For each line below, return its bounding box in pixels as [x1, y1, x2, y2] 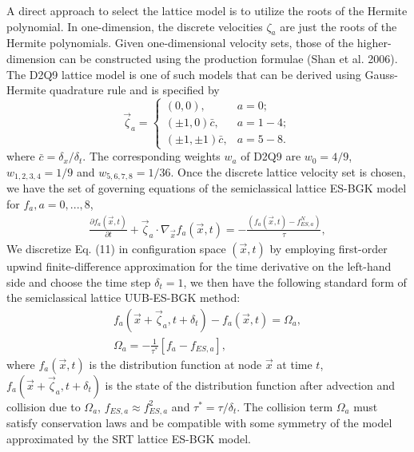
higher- [356, 34, 392, 51]
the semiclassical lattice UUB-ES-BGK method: [6, 289, 241, 306]
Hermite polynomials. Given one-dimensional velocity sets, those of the [6, 34, 354, 51]
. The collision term [237, 398, 333, 414]
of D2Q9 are [241, 148, 301, 165]
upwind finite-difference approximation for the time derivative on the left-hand [6, 257, 392, 274]
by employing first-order [269, 240, 388, 256]
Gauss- [364, 65, 398, 82]
